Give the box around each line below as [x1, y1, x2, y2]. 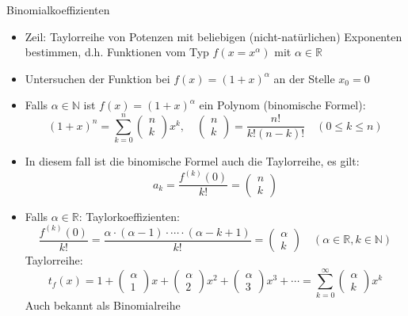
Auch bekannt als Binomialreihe [25, 296, 181, 313]
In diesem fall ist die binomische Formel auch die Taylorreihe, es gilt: [25, 153, 360, 169]
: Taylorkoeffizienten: [78, 207, 180, 224]
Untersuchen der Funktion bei [25, 70, 170, 86]
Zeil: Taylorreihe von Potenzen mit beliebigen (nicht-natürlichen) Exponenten [25, 28, 402, 44]
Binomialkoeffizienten [6, 2, 110, 17]
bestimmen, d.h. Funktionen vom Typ [25, 44, 209, 60]
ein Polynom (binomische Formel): [199, 97, 366, 113]
